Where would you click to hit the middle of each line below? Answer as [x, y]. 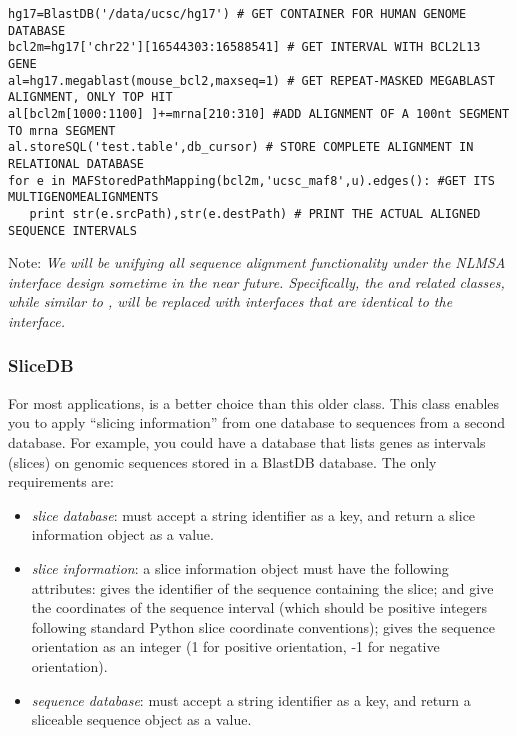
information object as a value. [122, 534]
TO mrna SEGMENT [62, 130]
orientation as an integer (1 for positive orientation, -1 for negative [235, 646]
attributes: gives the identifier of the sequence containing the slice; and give [262, 587]
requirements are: [61, 481]
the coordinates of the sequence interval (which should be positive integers [259, 607]
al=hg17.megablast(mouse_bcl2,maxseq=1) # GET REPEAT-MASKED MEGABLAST [251, 80]
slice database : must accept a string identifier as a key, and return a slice [253, 514]
